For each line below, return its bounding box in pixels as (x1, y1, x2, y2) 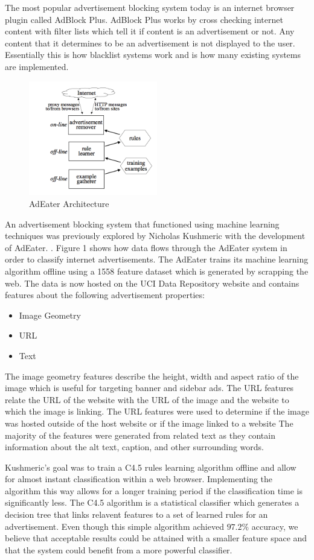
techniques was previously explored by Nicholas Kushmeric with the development (5, 229, 306, 242)
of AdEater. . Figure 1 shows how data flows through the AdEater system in (5, 241, 287, 253)
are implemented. (5, 60, 69, 72)
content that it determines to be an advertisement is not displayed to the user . (5, 36, 295, 49)
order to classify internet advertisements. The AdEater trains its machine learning (5, 253, 309, 266)
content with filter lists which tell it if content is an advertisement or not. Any (5, 25, 295, 37)
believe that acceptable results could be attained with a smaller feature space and (5, 532, 307, 544)
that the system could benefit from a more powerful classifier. (5, 543, 232, 556)
